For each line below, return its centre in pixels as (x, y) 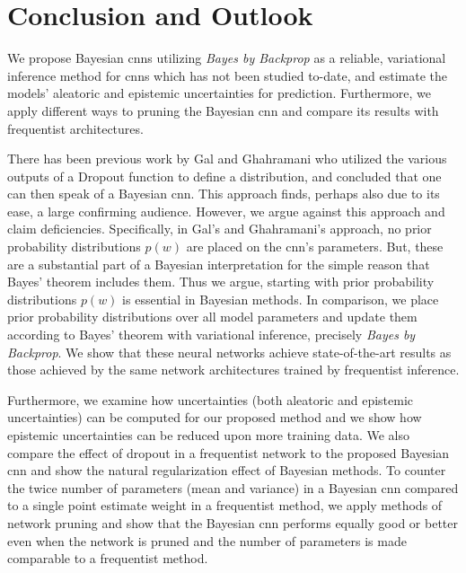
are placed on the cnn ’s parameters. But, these (315, 247)
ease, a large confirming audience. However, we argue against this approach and (226, 211)
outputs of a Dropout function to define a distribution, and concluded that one (224, 176)
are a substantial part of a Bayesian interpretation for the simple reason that (219, 264)
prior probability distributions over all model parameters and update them (212, 317)
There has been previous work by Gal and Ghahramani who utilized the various (227, 159)
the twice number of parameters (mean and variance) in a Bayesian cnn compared (233, 487)
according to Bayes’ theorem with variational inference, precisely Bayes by (211, 335)
